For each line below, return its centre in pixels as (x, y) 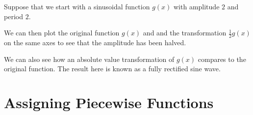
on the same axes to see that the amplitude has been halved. (95, 43)
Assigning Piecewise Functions (109, 102)
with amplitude (196, 6)
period (13, 16)
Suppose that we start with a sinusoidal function (77, 6)
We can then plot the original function (62, 33)
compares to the (222, 59)
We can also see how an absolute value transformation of (89, 59)
